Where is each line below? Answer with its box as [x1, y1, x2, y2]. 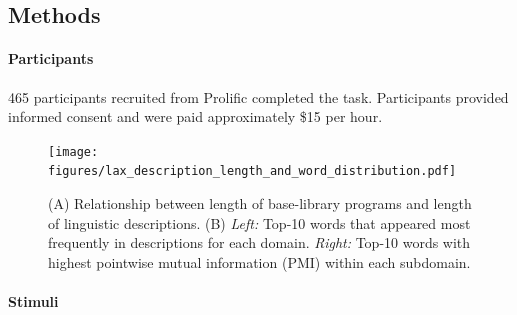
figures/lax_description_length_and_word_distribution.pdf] [48, 164, 457, 179]
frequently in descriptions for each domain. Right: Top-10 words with [48, 232, 471, 253]
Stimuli [8, 291, 59, 312]
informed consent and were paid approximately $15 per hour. [8, 106, 383, 127]
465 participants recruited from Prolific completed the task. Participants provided [8, 86, 509, 107]
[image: [48, 144, 99, 159]
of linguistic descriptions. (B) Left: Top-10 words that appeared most [48, 212, 471, 233]
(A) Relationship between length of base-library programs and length [48, 193, 472, 214]
